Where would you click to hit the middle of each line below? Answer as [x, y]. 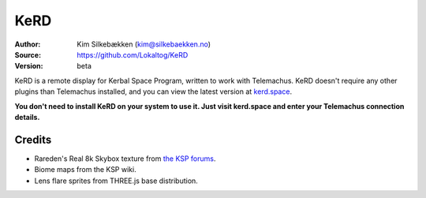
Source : [28, 54]
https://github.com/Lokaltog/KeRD [133, 54]
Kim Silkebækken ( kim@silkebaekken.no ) [144, 44]
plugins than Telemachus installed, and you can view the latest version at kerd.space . [153, 92]
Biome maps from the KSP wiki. [86, 170]
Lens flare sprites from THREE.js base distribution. [116, 181]
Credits [33, 139]
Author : [28, 44]
